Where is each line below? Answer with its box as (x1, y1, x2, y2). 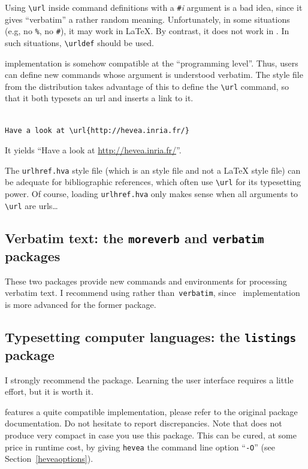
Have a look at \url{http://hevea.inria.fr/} (5, 126, 189, 135)
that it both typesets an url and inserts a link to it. (5, 92, 194, 104)
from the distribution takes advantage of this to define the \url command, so (5, 80, 289, 92)
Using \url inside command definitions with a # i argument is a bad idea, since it (5, 1, 303, 13)
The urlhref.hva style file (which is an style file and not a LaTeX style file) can (5, 164, 301, 176)
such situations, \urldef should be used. (5, 36, 154, 49)
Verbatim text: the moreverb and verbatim (5, 228, 264, 247)
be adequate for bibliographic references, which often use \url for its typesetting (5, 176, 301, 188)
